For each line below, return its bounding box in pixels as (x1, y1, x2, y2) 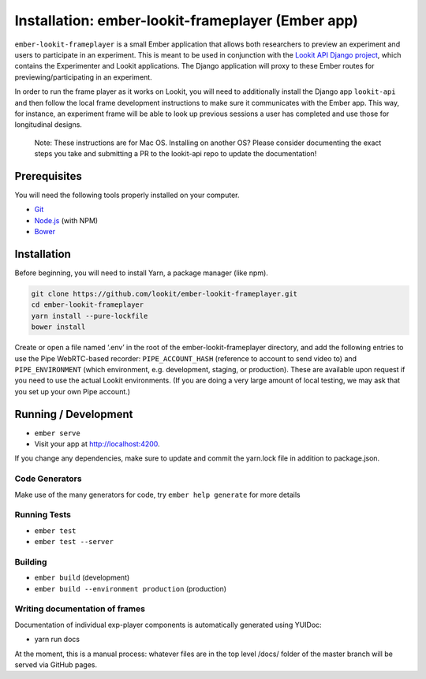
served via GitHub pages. (14, 659, 98, 670)
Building (14, 556, 47, 567)
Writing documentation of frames (14, 603, 146, 614)
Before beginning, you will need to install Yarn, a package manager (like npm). (14, 268, 268, 278)
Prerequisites (14, 170, 82, 183)
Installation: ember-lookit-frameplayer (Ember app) (14, 12, 359, 29)
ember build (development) (34, 573, 130, 583)
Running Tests (14, 509, 71, 520)
